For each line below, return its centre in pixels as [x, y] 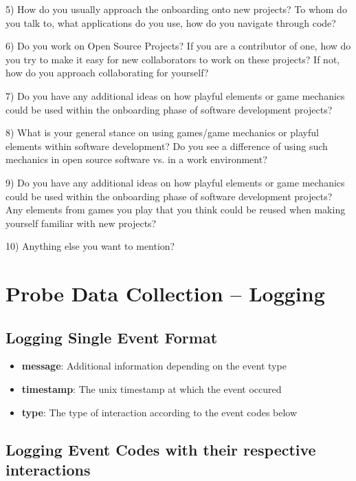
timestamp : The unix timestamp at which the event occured [152, 389]
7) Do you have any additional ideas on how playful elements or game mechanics [175, 95]
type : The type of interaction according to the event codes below [159, 412]
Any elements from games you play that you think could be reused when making [176, 210]
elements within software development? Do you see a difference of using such [167, 146]
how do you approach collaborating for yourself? [107, 73]
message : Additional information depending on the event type [154, 366]
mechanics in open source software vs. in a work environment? [136, 159]
